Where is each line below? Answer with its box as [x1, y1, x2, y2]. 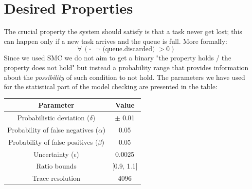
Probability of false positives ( [8, 136, 98, 147]
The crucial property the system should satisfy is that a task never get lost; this [4, 26, 242, 37]
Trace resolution [32, 173, 81, 183]
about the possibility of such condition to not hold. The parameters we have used [4, 72, 245, 82]
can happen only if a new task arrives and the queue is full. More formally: [4, 36, 227, 46]
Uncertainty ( [33, 149, 74, 159]
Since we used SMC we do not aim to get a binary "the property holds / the [4, 53, 232, 63]
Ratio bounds [36, 161, 76, 171]
